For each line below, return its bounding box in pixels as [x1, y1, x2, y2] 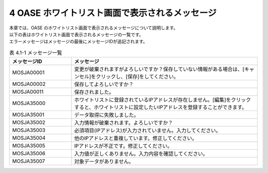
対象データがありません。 [74, 158, 134, 165]
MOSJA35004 [12, 134, 46, 141]
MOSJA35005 [12, 142, 46, 149]
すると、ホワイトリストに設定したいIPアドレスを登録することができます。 [74, 104, 247, 111]
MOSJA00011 [12, 88, 44, 95]
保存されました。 [74, 89, 114, 96]
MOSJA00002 [12, 81, 46, 88]
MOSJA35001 [12, 112, 45, 118]
